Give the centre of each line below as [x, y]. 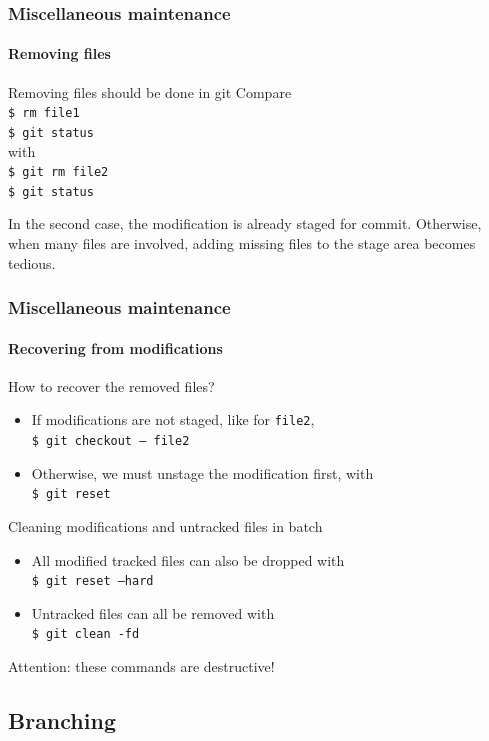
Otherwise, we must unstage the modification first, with [202, 472]
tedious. [32, 262]
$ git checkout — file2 [110, 441]
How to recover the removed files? [111, 385]
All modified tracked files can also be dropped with [188, 559]
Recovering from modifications [115, 347]
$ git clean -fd [85, 634]
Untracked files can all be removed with [153, 612]
